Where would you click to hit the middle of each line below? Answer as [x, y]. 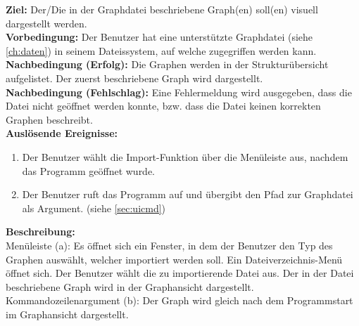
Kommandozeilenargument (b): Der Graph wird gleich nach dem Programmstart [179, 300]
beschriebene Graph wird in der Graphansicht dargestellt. [130, 286]
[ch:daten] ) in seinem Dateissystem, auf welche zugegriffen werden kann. [161, 50]
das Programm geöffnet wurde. [89, 170]
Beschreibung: [40, 232]
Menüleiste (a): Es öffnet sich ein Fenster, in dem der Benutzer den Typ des [169, 245]
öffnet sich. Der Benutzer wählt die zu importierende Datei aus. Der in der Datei [180, 273]
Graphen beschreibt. [49, 119]
